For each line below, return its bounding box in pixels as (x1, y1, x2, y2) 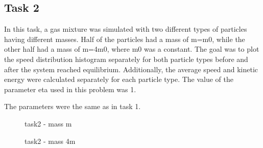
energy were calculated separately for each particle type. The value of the (4, 74, 234, 84)
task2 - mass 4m (25, 135, 76, 146)
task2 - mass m (25, 118, 72, 129)
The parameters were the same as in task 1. (4, 101, 141, 112)
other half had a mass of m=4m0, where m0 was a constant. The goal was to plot (4, 44, 259, 54)
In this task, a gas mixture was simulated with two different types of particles (4, 24, 247, 34)
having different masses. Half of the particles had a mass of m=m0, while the (4, 33, 245, 44)
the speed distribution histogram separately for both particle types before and (4, 53, 248, 64)
